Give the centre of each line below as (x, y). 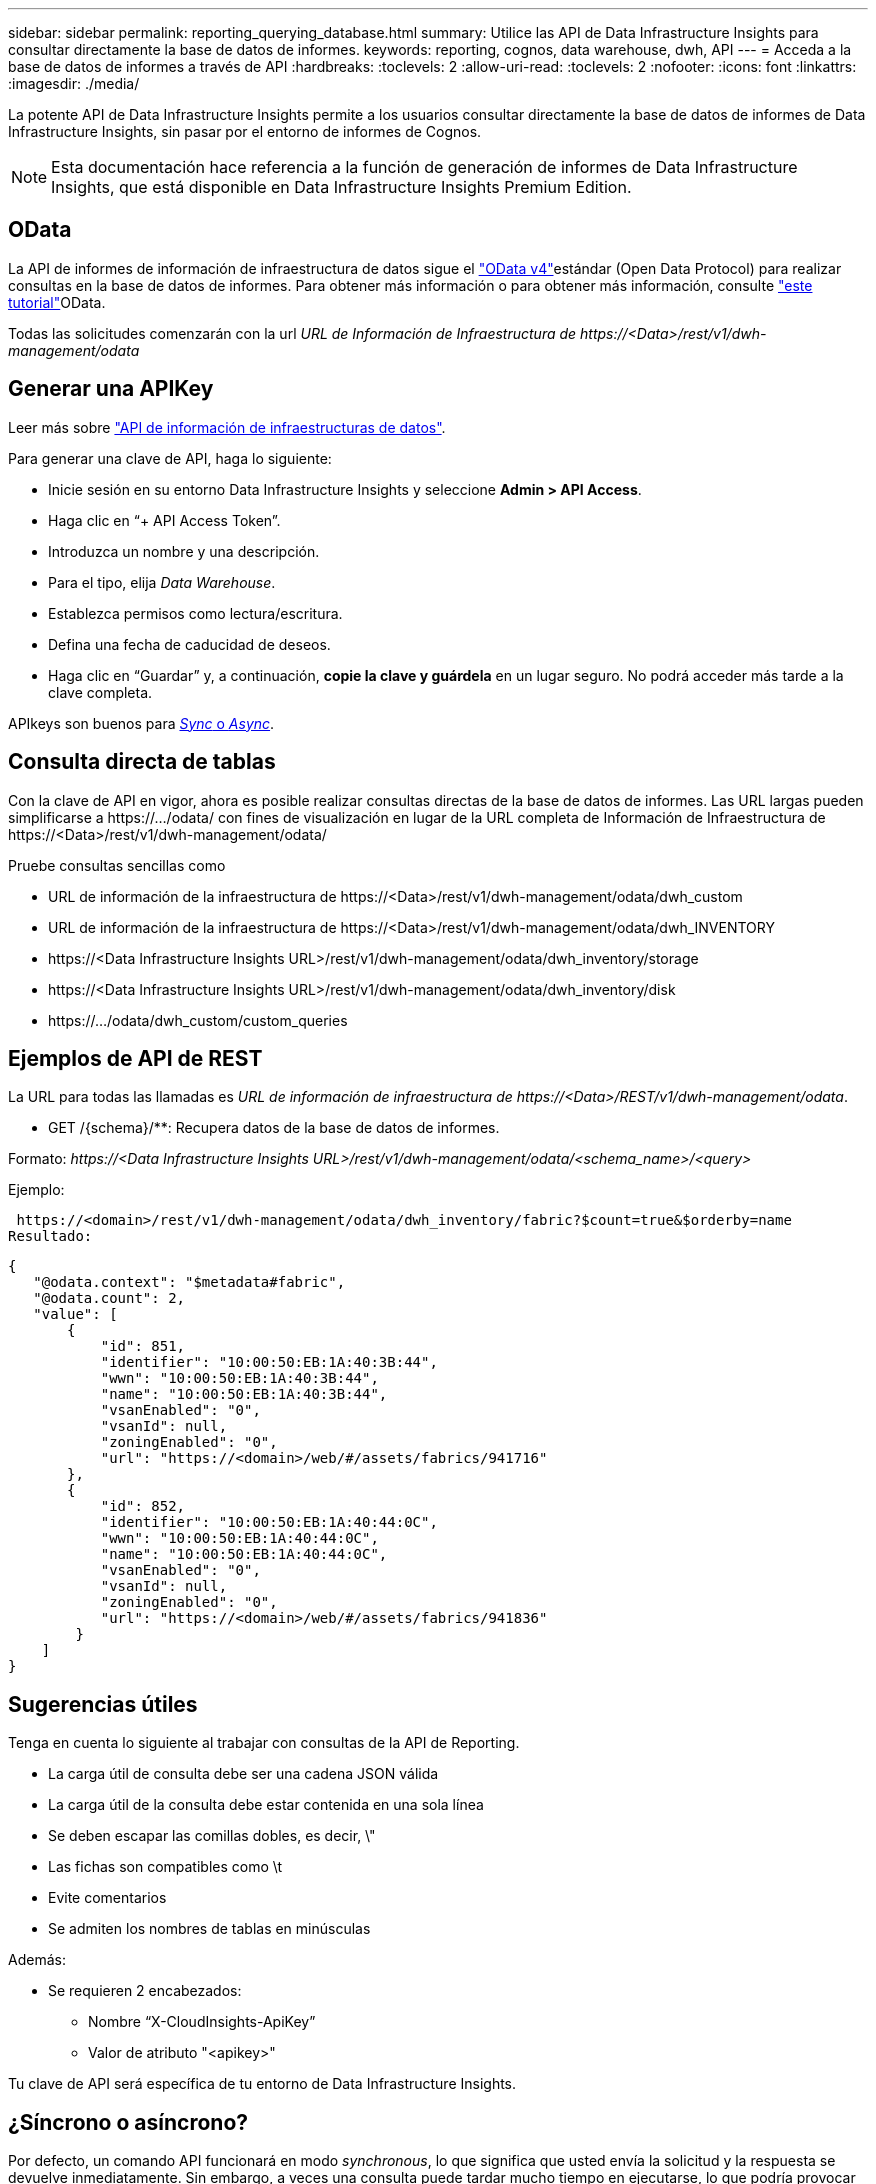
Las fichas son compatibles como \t (165, 1867)
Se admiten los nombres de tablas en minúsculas (209, 1929)
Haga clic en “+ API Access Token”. (164, 520)
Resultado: (50, 1236)
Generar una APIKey (111, 389)
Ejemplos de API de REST (135, 1058)
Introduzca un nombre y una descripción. (184, 551)
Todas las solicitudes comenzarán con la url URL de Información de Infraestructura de (292, 333)
